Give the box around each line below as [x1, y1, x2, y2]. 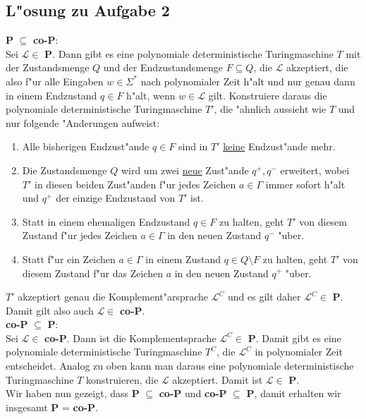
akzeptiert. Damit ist [172, 372, 263, 387]
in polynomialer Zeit [255, 344, 343, 359]
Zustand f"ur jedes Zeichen [22, 228, 138, 243]
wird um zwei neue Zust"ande [121, 162, 249, 177]
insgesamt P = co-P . [6, 399, 99, 414]
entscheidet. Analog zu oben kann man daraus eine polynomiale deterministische [6, 358, 354, 373]
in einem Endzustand [6, 87, 97, 102]
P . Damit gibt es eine [248, 330, 341, 345]
